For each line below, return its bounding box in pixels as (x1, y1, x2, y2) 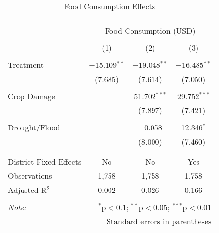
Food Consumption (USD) (105, 25, 196, 36)
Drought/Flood (8, 122, 60, 133)
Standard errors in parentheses (106, 215, 212, 227)
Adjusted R (8, 184, 47, 195)
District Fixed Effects (8, 156, 82, 167)
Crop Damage (8, 90, 55, 102)
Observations (8, 170, 52, 181)
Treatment (8, 59, 44, 70)
